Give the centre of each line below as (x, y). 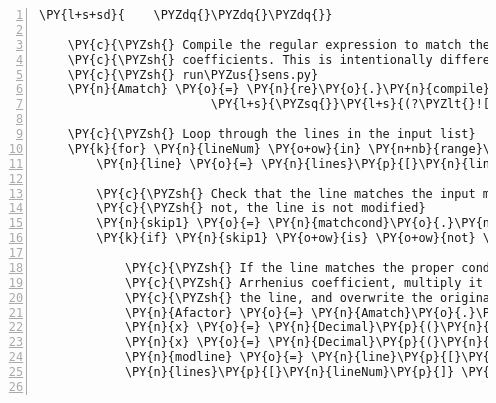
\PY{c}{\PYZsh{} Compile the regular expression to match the (279, 44)
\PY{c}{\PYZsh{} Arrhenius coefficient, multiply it (303, 282)
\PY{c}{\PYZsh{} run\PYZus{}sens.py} (193, 74)
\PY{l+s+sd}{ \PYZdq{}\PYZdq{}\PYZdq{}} (186, 15)
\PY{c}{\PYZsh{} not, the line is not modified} (261, 208)
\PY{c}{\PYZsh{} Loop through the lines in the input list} (271, 134)
